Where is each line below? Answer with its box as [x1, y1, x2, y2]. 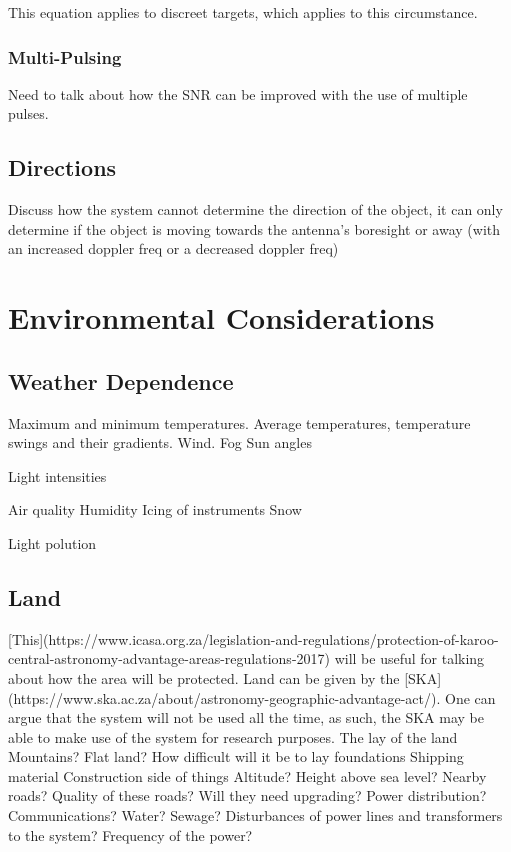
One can [445, 687, 496, 708]
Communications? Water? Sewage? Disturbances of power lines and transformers [8, 805, 503, 826]
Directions [8, 152, 117, 183]
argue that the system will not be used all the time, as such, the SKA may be [8, 707, 484, 728]
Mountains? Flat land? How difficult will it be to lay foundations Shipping [8, 746, 464, 767]
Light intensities [8, 465, 107, 486]
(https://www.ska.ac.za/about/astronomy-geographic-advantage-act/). [8, 687, 441, 708]
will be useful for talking [334, 648, 485, 669]
